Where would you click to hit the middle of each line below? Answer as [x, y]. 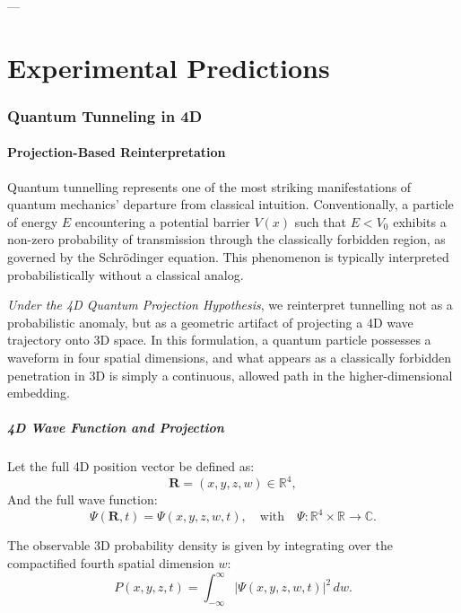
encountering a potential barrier [162, 221]
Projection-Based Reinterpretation [117, 152]
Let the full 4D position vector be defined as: [131, 466]
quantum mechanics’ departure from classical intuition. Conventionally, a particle [230, 204]
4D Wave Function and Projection [116, 428]
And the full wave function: [83, 499]
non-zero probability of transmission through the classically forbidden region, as [226, 239]
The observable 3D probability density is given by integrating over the [200, 545]
